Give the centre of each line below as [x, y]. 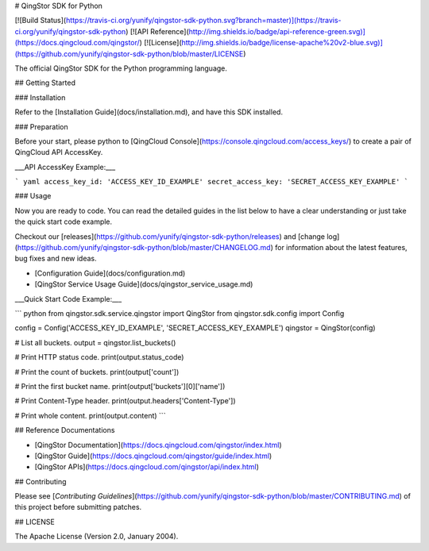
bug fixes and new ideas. [56, 259]
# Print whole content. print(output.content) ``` [90, 415]
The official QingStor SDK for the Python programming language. [121, 68]
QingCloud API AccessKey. [59, 152]
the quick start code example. [64, 222]
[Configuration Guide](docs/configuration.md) [110, 273]
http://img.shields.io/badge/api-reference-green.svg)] [277, 31]
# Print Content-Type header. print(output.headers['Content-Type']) [125, 401]
